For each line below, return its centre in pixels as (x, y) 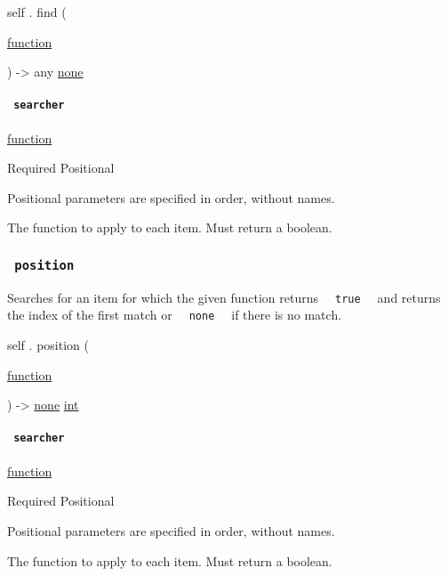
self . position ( (48, 345)
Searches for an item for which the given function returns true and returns (224, 297)
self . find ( (37, 12)
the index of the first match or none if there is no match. (175, 315)
